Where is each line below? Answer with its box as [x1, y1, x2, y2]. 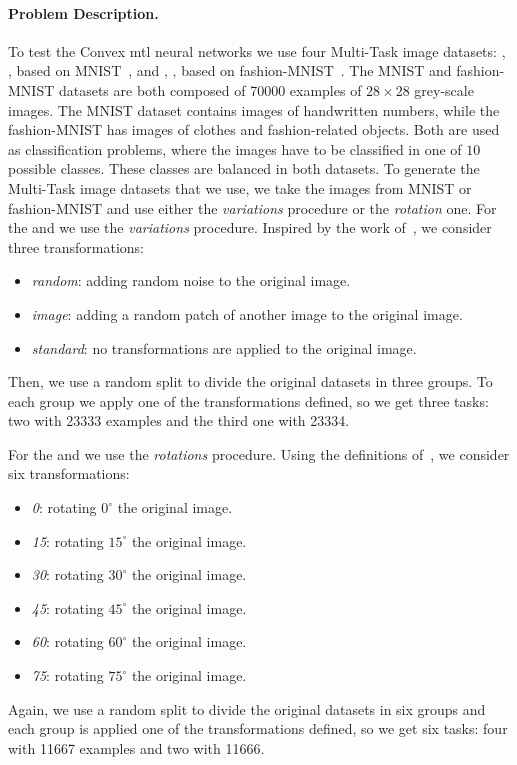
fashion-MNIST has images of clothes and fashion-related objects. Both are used [8, 119, 500, 140]
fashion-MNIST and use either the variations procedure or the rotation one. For [8, 197, 497, 218]
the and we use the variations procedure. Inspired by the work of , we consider [8, 217, 492, 238]
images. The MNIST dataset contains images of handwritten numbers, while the [8, 99, 500, 120]
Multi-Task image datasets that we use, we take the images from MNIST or [8, 177, 472, 198]
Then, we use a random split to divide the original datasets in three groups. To [8, 371, 493, 392]
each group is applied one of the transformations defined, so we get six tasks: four [8, 718, 508, 739]
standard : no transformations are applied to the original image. [31, 337, 417, 358]
